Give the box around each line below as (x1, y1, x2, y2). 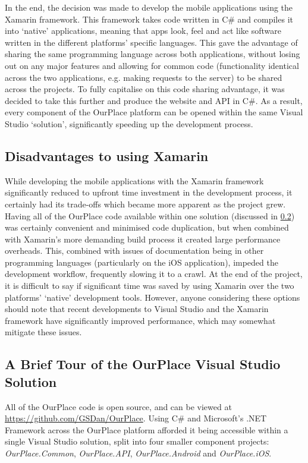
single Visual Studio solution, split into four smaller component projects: (5, 435, 269, 448)
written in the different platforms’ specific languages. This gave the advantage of (5, 36, 298, 48)
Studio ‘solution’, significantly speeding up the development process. (5, 117, 253, 130)
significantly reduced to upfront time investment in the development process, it (5, 186, 293, 199)
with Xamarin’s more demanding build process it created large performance (5, 232, 281, 245)
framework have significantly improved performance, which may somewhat (5, 314, 276, 326)
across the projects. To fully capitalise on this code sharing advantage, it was (5, 83, 285, 95)
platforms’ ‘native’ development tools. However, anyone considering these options (5, 291, 300, 303)
